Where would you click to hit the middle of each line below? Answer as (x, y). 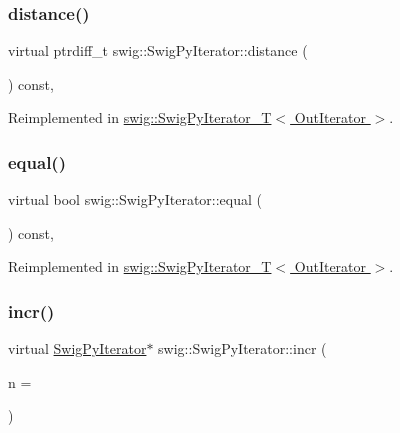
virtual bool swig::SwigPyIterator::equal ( (135, 199)
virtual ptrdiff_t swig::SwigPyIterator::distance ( (158, 50)
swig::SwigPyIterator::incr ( (242, 348)
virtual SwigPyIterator (77, 348)
